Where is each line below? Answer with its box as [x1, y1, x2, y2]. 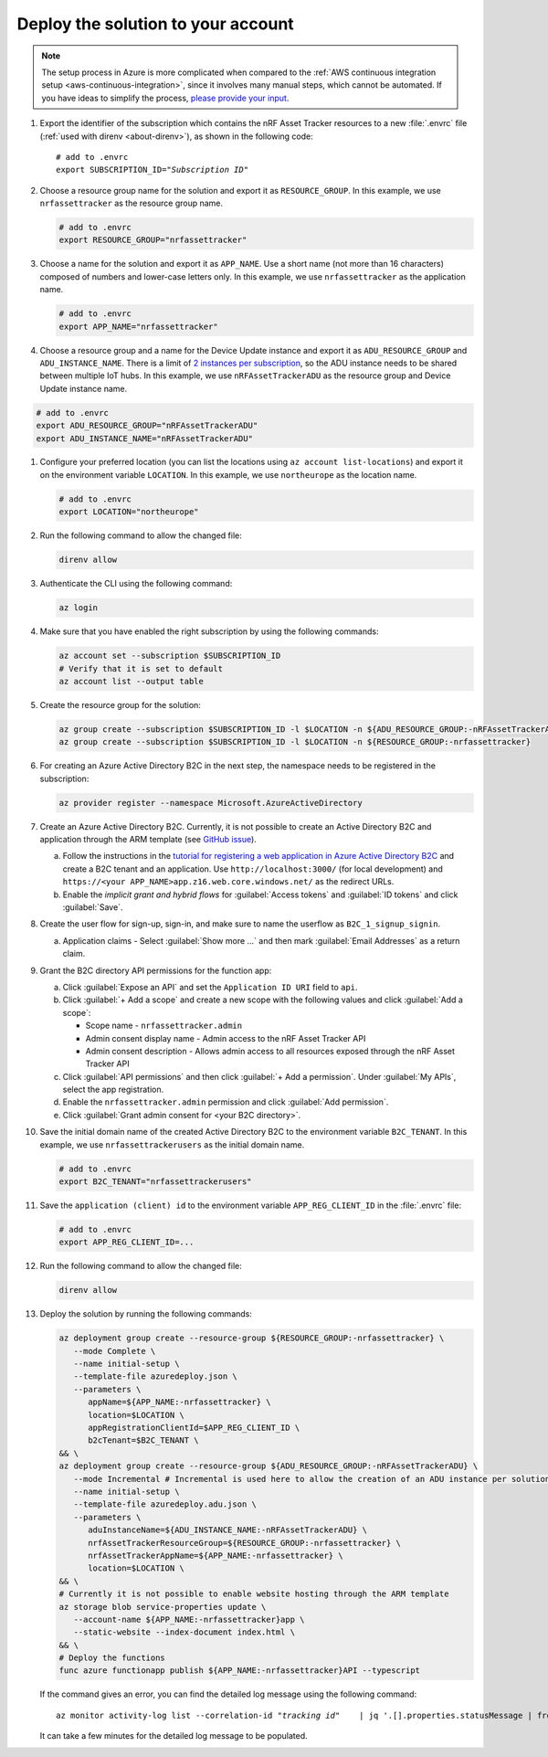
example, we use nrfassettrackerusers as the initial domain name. [39, 1138, 305, 1150]
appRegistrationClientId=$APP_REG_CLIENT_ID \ [88, 1423, 300, 1434]
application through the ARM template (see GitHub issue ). [39, 834, 258, 845]
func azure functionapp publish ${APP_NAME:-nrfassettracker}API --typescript [58, 1666, 420, 1676]
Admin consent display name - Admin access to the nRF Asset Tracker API [85, 1032, 366, 1043]
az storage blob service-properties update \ [58, 1602, 267, 1612]
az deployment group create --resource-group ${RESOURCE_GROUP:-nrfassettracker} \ [58, 1333, 445, 1343]
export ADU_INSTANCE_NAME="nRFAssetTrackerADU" [36, 433, 253, 443]
